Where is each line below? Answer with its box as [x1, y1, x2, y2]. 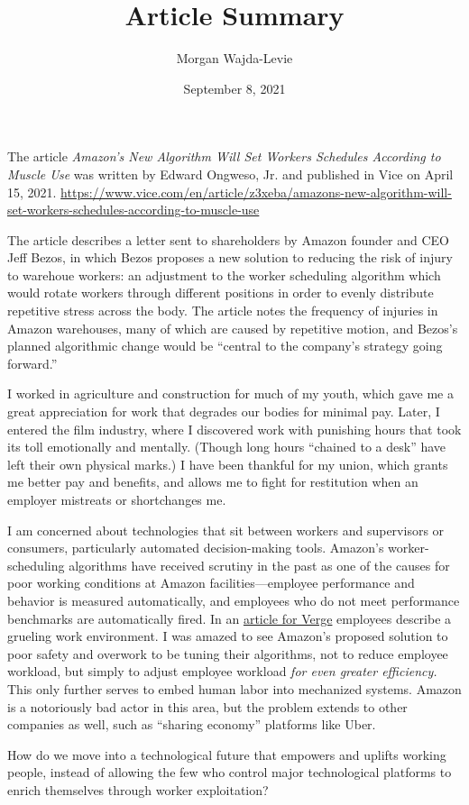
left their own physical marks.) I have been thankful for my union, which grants [7, 454, 448, 473]
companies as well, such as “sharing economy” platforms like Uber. [7, 715, 376, 734]
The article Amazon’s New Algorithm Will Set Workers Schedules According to [7, 147, 441, 166]
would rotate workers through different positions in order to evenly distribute [7, 283, 434, 302]
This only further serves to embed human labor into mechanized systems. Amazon [7, 679, 462, 698]
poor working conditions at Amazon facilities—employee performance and [7, 573, 415, 592]
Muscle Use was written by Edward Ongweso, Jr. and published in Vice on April [7, 164, 454, 183]
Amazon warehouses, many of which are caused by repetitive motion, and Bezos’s [7, 318, 458, 337]
